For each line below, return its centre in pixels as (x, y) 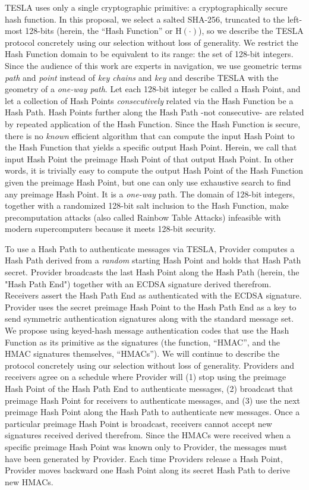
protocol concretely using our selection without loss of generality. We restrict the (152, 42)
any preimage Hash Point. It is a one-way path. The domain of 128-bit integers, (150, 194)
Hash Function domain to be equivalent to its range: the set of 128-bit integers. (149, 54)
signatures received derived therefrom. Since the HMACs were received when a (148, 435)
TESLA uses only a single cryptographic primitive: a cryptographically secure (146, 7)
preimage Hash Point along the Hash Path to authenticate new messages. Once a (152, 412)
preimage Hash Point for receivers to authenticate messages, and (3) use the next (152, 400)
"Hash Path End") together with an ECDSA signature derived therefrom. (138, 283)
